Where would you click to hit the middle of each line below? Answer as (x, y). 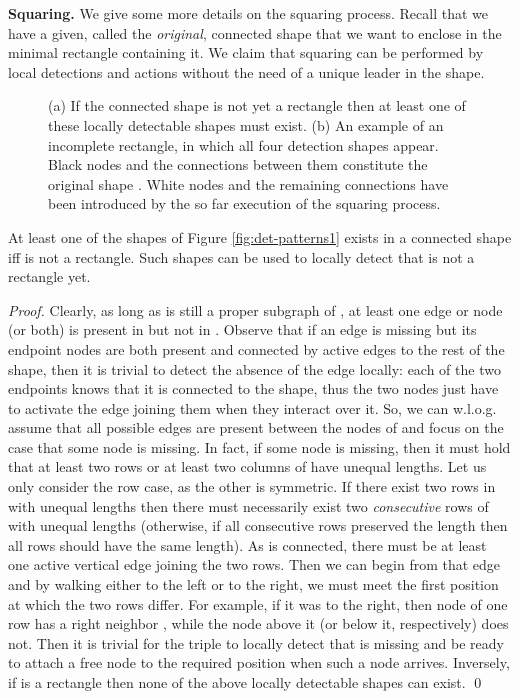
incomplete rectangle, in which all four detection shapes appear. (243, 144)
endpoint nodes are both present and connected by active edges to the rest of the (256, 348)
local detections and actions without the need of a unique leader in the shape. (246, 71)
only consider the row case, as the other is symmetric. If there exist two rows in (252, 486)
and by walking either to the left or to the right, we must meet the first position (253, 584)
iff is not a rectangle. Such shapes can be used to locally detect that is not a (241, 256)
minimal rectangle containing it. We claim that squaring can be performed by (246, 52)
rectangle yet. (49, 276)
